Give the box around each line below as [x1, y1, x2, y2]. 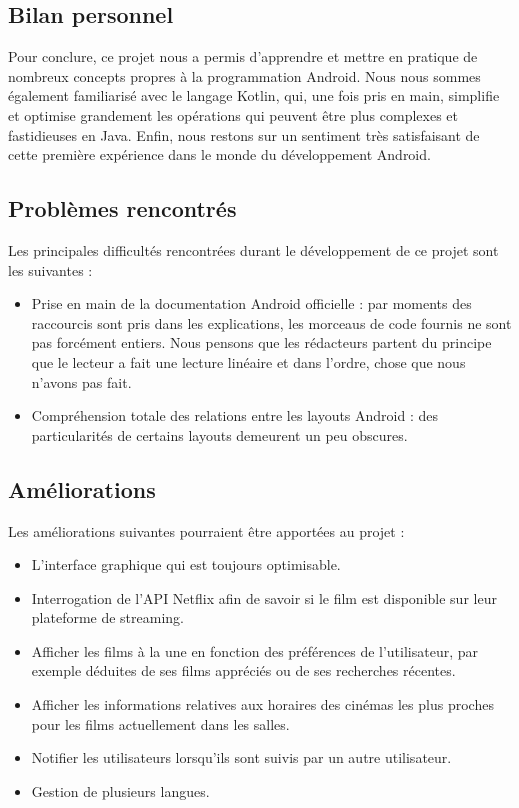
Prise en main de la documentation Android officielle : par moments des [31, 293, 472, 314]
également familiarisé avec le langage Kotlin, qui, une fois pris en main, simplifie [8, 85, 500, 106]
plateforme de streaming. [31, 607, 185, 628]
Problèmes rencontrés [8, 193, 237, 224]
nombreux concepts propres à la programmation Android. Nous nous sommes [8, 65, 481, 86]
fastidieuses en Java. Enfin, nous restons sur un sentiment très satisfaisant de [8, 124, 480, 145]
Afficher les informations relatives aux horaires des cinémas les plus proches [31, 694, 494, 715]
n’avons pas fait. [31, 371, 132, 392]
